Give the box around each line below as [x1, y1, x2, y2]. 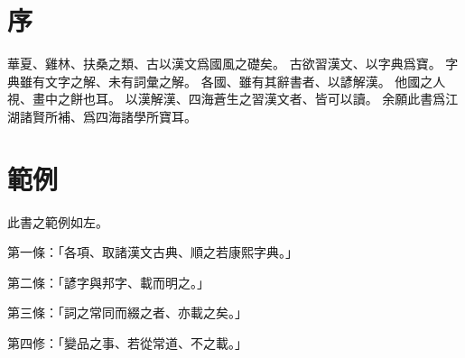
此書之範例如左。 [7, 212, 108, 231]
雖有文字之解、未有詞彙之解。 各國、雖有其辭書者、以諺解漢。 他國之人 [19, 71, 446, 90]
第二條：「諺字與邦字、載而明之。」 [7, 272, 209, 291]
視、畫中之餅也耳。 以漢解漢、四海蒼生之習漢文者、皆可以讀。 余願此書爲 [7, 89, 446, 108]
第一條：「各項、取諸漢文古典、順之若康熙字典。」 [7, 243, 298, 262]
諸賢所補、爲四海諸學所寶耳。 [19, 106, 197, 125]
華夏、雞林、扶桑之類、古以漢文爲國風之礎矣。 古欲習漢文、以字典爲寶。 [7, 54, 442, 73]
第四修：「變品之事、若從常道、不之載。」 [7, 334, 247, 352]
